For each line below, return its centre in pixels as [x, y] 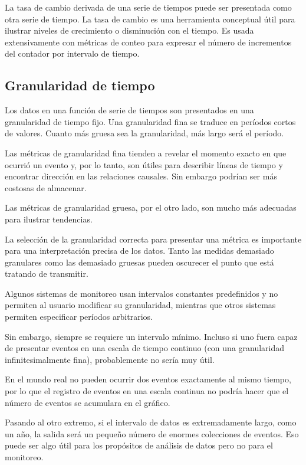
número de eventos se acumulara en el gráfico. [88, 402]
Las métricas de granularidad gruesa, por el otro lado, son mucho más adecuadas [151, 207]
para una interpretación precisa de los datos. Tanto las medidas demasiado [139, 250]
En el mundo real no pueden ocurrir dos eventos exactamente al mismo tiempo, [148, 379]
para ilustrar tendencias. [49, 219]
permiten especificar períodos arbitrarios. [79, 317]
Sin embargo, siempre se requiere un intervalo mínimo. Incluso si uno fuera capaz [151, 336]
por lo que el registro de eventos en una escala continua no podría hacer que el [147, 391]
